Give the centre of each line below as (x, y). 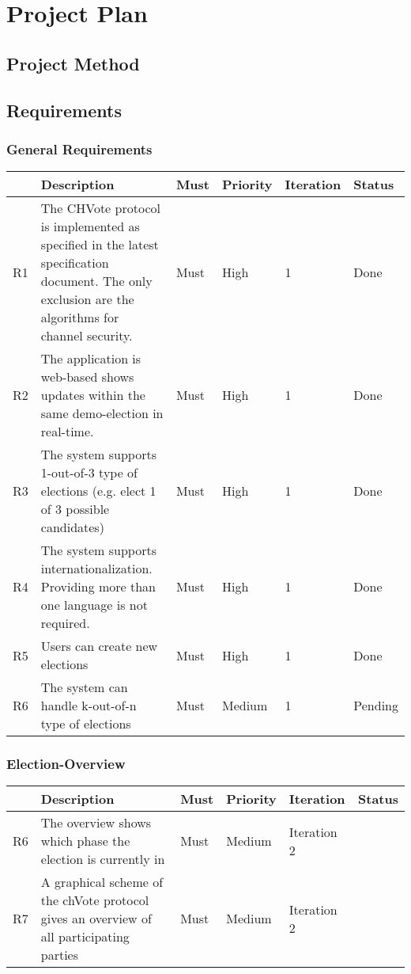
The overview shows (96, 823)
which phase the (85, 841)
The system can (84, 687)
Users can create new (99, 646)
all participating (85, 937)
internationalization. (96, 569)
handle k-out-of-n (89, 706)
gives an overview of (96, 919)
